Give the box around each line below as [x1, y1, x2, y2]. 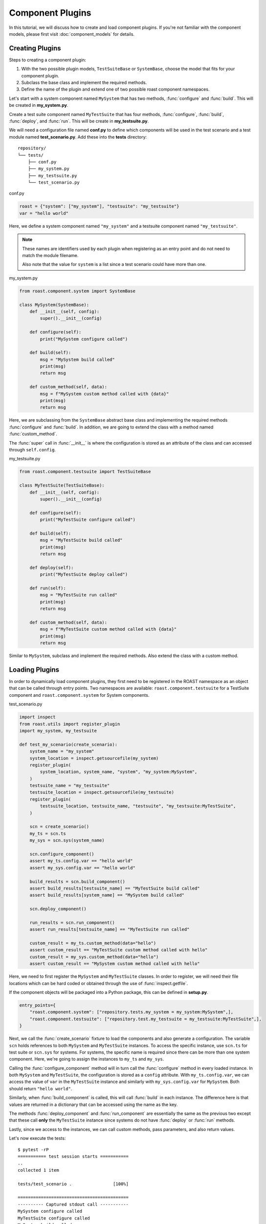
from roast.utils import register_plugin [19, 721, 120, 727]
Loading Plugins [9, 665, 60, 674]
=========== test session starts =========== [18, 1153, 129, 1159]
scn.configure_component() [29, 851, 95, 857]
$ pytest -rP [18, 1147, 49, 1153]
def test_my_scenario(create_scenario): [19, 742, 117, 747]
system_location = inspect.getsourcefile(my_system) [29, 755, 159, 761]
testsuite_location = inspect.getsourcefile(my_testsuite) [29, 790, 175, 795]
